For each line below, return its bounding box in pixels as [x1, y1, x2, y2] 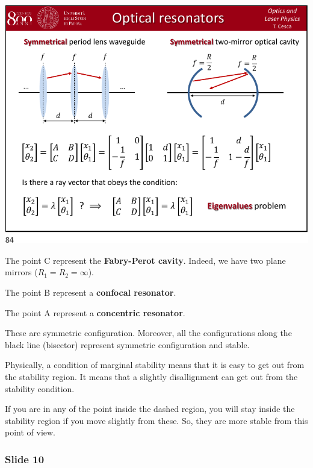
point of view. [5, 426, 56, 438]
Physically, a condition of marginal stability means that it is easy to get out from [5, 358, 305, 371]
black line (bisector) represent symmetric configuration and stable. [5, 338, 250, 351]
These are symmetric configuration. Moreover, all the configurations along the [5, 326, 292, 339]
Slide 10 [5, 451, 45, 466]
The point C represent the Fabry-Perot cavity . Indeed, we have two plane [5, 254, 286, 266]
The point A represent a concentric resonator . [5, 306, 185, 319]
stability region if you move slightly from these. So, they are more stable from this [5, 414, 308, 426]
